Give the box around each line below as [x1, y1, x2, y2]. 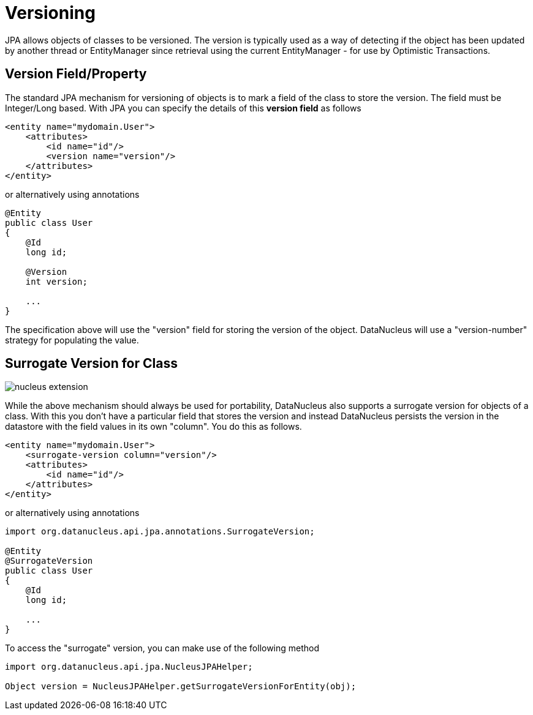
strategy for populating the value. [5, 334, 139, 345]
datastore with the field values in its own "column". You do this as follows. [5, 421, 302, 432]
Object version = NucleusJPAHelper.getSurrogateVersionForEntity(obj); [5, 681, 357, 692]
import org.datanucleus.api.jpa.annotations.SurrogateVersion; [5, 526, 315, 537]
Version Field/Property [5, 66, 147, 82]
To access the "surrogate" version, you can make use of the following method [5, 643, 320, 654]
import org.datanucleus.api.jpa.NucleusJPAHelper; [5, 662, 253, 672]
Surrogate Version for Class [5, 356, 178, 372]
